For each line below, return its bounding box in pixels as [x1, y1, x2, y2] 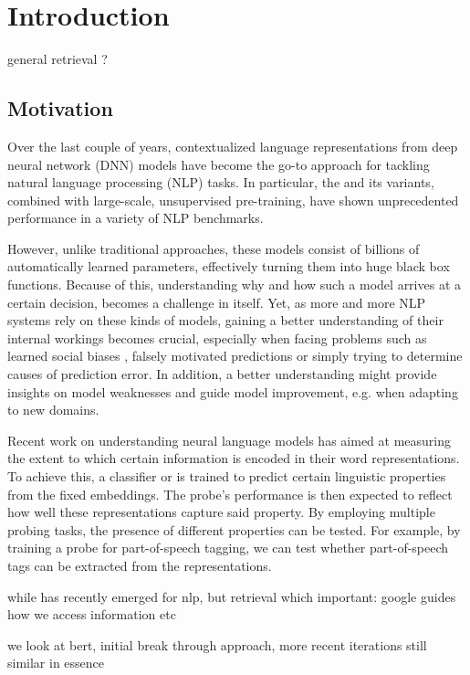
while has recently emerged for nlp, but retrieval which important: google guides [7, 586, 456, 606]
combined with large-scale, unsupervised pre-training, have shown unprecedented [7, 190, 459, 209]
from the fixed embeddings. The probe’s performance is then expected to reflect [7, 484, 453, 503]
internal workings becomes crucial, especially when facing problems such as [7, 328, 427, 347]
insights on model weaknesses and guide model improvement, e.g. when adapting [7, 382, 458, 401]
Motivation [7, 94, 113, 122]
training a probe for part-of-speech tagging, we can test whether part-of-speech [7, 538, 449, 557]
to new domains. [7, 400, 99, 419]
